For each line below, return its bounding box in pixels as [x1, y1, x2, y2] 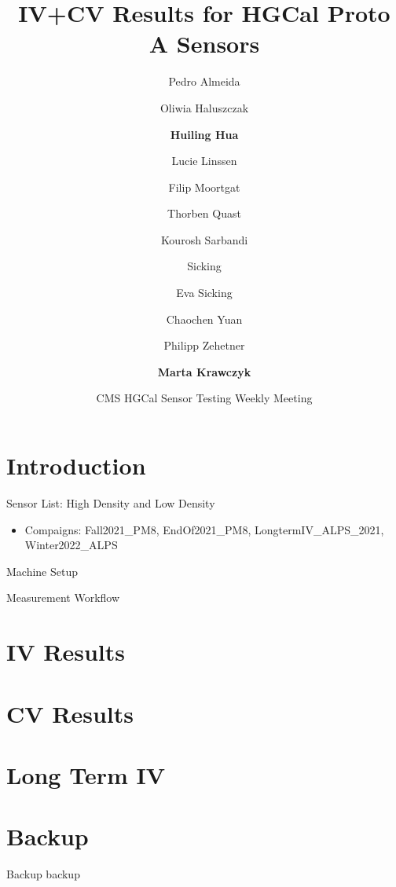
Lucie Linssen [171, 152, 237, 169]
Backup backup [6, 866, 80, 882]
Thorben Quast [167, 205, 241, 222]
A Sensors [148, 27, 260, 60]
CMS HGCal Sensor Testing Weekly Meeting [96, 390, 313, 406]
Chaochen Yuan [166, 310, 243, 327]
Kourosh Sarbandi [160, 231, 248, 247]
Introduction [6, 449, 146, 482]
